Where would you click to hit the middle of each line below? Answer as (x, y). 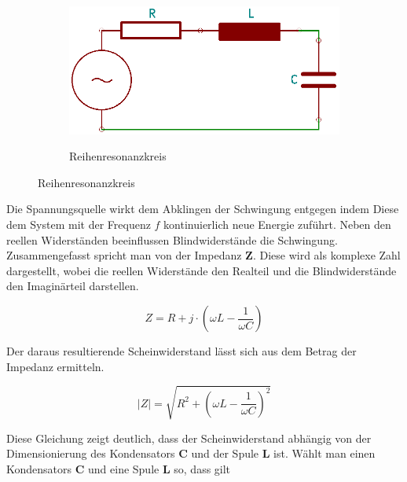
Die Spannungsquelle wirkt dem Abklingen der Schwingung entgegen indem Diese (203, 209)
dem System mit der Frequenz (79, 224)
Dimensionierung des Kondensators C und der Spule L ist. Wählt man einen (191, 453)
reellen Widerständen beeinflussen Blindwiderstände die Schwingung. (172, 239)
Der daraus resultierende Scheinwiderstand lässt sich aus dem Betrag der (181, 351)
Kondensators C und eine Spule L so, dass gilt (119, 468)
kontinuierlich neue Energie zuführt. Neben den (277, 224)
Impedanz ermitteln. (55, 366)
